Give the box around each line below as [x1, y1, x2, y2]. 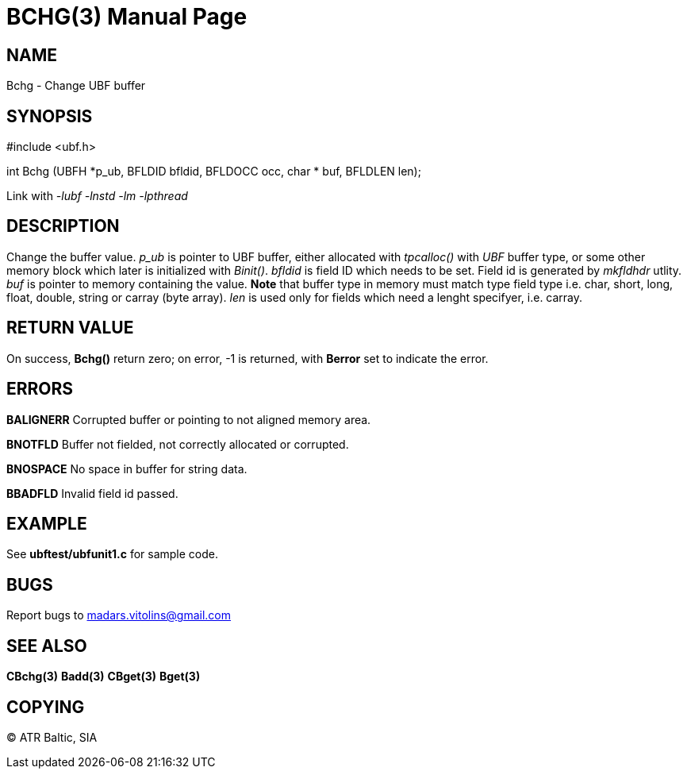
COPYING [6, 696, 85, 717]
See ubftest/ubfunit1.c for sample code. [6, 547, 219, 561]
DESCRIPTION [6, 216, 120, 237]
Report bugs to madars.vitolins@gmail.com [6, 608, 231, 623]
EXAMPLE [6, 513, 87, 534]
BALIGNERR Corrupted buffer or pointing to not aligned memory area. [6, 412, 371, 426]
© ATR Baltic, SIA [6, 730, 98, 744]
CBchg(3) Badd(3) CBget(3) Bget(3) [6, 669, 201, 684]
